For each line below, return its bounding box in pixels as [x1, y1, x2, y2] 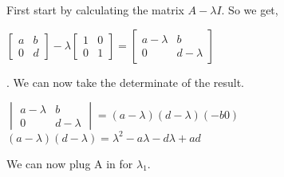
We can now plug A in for [6, 155, 133, 171]
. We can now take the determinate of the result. [6, 73, 245, 90]
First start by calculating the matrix [6, 2, 184, 18]
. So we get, [221, 2, 278, 18]
